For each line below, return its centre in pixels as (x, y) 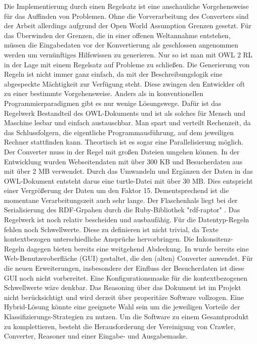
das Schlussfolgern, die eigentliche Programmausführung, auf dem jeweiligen (119, 132)
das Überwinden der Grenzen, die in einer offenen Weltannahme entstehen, (117, 35)
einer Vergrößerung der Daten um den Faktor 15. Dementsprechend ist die (116, 190)
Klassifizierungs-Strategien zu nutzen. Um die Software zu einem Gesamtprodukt (127, 316)
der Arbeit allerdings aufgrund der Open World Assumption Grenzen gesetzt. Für (128, 25)
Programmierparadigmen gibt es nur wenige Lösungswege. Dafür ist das (113, 103)
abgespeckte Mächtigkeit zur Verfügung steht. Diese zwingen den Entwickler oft (125, 83)
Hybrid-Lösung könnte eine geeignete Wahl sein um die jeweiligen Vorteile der (122, 307)
